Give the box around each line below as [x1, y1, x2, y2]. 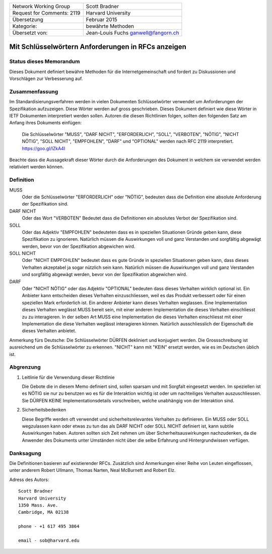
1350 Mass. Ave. [18, 502, 58, 508]
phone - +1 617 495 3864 [18, 524, 80, 529]
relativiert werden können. [9, 164, 64, 170]
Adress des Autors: [9, 476, 49, 482]
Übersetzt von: [12, 29, 48, 36]
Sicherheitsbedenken [22, 407, 66, 413]
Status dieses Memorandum [9, 58, 80, 65]
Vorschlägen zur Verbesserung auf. [9, 76, 83, 82]
